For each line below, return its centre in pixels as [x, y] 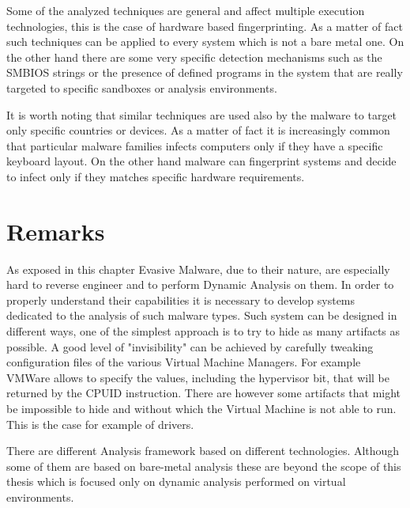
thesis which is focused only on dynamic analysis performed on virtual [176, 481]
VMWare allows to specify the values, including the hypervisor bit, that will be [198, 377]
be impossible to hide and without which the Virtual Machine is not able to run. [201, 408]
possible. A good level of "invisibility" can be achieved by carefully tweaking [190, 346]
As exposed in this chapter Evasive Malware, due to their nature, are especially [198, 269]
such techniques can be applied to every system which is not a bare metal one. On [205, 42]
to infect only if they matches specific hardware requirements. [156, 176]
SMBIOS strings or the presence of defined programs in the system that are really [205, 72]
